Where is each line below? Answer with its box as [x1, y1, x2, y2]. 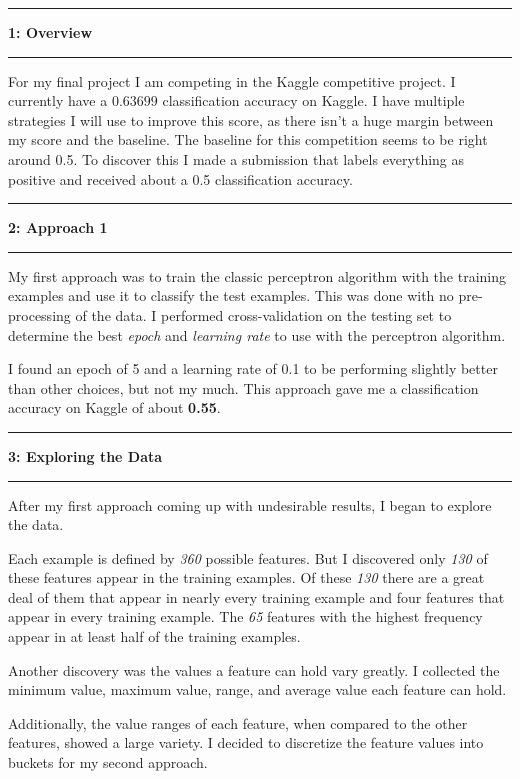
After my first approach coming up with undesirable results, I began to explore [8, 494, 492, 515]
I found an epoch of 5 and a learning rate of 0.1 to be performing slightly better [8, 358, 498, 379]
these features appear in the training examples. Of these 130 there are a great [8, 567, 485, 588]
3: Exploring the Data [8, 445, 163, 466]
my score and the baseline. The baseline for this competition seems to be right [8, 129, 488, 150]
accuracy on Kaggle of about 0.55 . [8, 397, 221, 418]
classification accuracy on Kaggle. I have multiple [162, 90, 465, 111]
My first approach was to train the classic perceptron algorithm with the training [8, 265, 506, 286]
